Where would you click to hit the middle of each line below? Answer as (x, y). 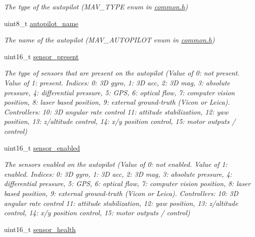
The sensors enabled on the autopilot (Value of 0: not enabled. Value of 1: (116, 164)
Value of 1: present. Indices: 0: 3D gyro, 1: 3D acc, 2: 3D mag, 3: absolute (117, 82)
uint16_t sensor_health (40, 229)
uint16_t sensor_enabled (42, 147)
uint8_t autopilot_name (41, 23)
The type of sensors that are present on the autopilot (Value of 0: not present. (122, 73)
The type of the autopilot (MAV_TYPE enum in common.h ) (96, 6)
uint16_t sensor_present (42, 56)
